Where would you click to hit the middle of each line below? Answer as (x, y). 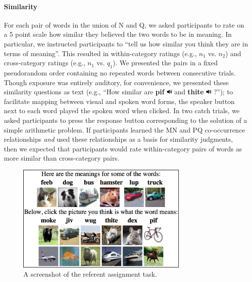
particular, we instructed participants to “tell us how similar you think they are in (126, 43)
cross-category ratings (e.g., (45, 63)
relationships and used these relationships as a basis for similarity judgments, (118, 139)
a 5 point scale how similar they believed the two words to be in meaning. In (118, 34)
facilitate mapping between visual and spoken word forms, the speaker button (119, 101)
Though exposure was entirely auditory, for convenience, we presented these (116, 82)
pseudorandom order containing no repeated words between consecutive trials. (120, 72)
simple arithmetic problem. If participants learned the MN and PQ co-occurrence (125, 129)
